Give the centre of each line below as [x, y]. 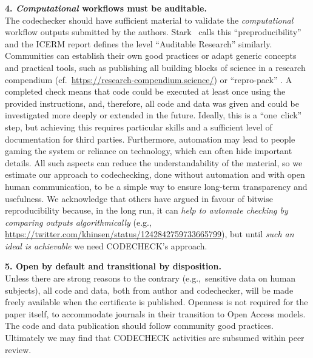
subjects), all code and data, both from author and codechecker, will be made [149, 290]
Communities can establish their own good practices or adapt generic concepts [151, 56]
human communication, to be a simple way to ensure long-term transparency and [156, 186]
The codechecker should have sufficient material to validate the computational [149, 20]
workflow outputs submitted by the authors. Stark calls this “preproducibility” [153, 32]
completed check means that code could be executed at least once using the [145, 91]
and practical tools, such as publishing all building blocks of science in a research [155, 67]
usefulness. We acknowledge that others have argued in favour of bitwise [139, 198]
